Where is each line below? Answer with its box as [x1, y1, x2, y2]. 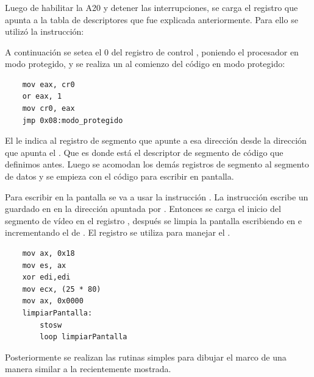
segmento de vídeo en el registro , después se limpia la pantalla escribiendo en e [5, 214, 302, 227]
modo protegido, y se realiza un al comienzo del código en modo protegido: [5, 57, 285, 70]
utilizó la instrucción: [5, 25, 84, 38]
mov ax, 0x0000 [22, 297, 84, 306]
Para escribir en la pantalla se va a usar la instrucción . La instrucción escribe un [5, 190, 309, 203]
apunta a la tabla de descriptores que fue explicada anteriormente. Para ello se [5, 13, 298, 26]
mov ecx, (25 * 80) [22, 284, 101, 294]
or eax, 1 [22, 92, 62, 101]
